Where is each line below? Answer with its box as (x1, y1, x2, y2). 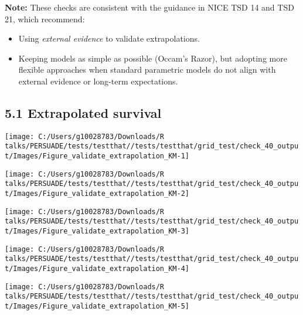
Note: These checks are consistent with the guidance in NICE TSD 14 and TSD (5, 1, 294, 13)
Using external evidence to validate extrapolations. (18, 32, 200, 45)
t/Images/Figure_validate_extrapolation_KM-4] (5, 264, 189, 273)
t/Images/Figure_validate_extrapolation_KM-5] (5, 302, 189, 310)
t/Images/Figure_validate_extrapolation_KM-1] (5, 152, 189, 161)
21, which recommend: (5, 12, 85, 25)
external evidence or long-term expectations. (18, 74, 178, 87)
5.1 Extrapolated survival (5, 103, 162, 121)
